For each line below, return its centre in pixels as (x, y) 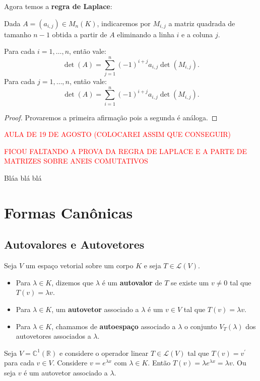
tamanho (18, 34)
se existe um (190, 282)
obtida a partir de (80, 34)
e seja (152, 265)
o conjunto (201, 326)
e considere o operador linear (104, 353)
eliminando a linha (146, 34)
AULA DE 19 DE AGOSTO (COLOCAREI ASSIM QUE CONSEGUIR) (117, 134)
